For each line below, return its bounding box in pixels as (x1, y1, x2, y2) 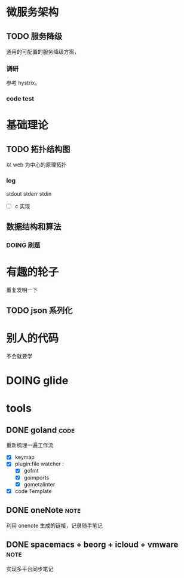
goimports (23, 474, 50, 481)
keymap (14, 454, 35, 461)
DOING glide (6, 374, 69, 388)
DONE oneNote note (6, 505, 81, 515)
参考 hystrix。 (6, 79, 41, 87)
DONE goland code (6, 425, 75, 435)
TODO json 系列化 (6, 306, 73, 316)
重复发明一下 (6, 286, 38, 293)
